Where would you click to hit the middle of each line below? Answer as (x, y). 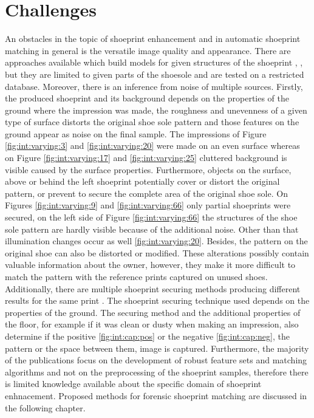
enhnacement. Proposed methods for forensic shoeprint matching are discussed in (156, 395)
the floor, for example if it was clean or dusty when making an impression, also (152, 324)
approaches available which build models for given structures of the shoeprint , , (154, 62)
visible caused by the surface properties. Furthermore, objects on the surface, (148, 169)
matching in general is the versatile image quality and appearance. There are (148, 50)
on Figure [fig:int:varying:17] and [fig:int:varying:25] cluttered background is (146, 158)
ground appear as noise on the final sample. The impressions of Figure (136, 133)
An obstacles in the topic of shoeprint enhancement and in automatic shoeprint (153, 39)
